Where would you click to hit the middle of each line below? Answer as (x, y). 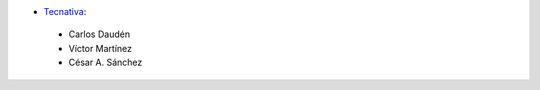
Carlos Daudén (99, 34)
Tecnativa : (65, 11)
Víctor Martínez (100, 48)
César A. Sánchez (105, 62)
